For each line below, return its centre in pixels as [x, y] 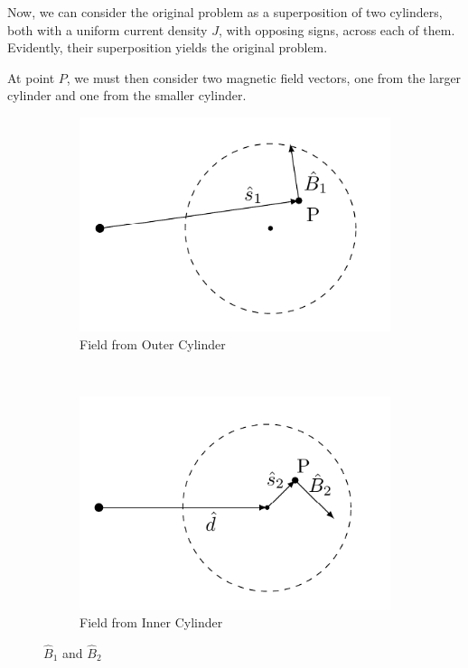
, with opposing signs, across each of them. [337, 29]
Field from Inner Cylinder [151, 622]
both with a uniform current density [108, 29]
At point [31, 77]
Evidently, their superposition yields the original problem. [168, 47]
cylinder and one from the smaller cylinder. [127, 95]
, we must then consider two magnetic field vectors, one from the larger [264, 77]
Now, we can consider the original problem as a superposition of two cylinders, [225, 12]
